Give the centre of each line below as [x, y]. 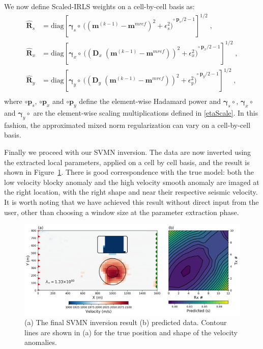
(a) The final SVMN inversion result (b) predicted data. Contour [126, 322]
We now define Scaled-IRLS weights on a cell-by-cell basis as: [99, 6]
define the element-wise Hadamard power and [150, 101]
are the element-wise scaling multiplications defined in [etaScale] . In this [146, 113]
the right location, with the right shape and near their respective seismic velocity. [131, 192]
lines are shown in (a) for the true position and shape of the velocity [131, 332]
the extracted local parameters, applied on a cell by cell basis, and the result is [127, 162]
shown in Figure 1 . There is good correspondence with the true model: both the [129, 172]
